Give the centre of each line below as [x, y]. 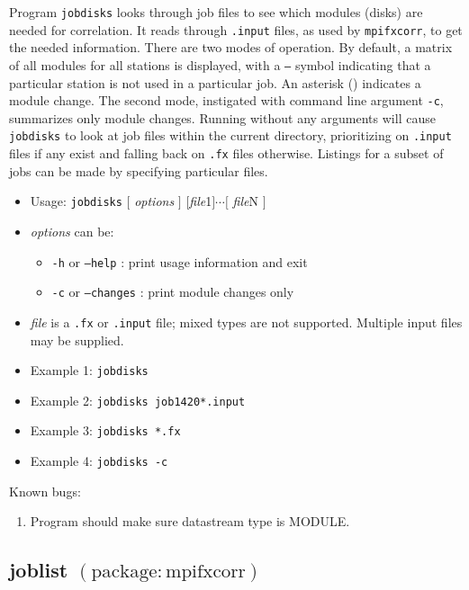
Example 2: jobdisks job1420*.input [138, 400]
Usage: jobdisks [76, 201]
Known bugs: [45, 491]
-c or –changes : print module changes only [173, 292]
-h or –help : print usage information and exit [180, 261]
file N [245, 201]
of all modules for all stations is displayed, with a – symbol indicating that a [220, 64]
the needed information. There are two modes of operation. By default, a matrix [231, 47]
